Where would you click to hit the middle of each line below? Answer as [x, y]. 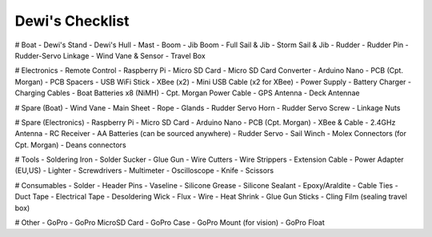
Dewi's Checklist [72, 21]
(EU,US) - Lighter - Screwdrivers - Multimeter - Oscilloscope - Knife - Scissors [144, 171]
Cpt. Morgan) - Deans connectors [71, 145]
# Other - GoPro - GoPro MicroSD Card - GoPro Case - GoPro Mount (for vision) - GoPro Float [170, 223]
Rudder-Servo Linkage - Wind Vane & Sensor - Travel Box [110, 55]
